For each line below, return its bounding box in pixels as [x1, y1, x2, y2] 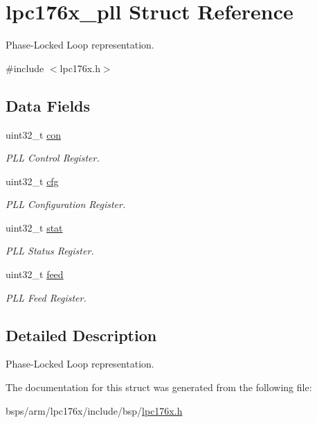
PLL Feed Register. [6, 290, 87, 304]
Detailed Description [6, 324, 157, 345]
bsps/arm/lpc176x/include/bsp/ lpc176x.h [6, 403, 183, 417]
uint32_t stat [6, 220, 63, 234]
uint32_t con [6, 127, 62, 141]
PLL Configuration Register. [6, 197, 126, 211]
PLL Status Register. [6, 243, 94, 258]
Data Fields [6, 94, 91, 116]
